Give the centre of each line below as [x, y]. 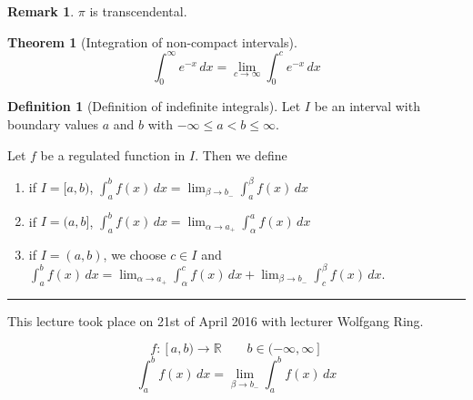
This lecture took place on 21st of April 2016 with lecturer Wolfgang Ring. [216, 320]
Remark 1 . [41, 11]
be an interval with [367, 106]
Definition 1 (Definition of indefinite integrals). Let [154, 106]
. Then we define [241, 154]
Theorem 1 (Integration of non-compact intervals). [152, 41]
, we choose [135, 254]
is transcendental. [138, 11]
